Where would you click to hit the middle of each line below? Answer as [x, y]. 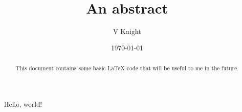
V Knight [127, 31]
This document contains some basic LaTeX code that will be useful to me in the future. [127, 68]
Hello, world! [23, 104]
